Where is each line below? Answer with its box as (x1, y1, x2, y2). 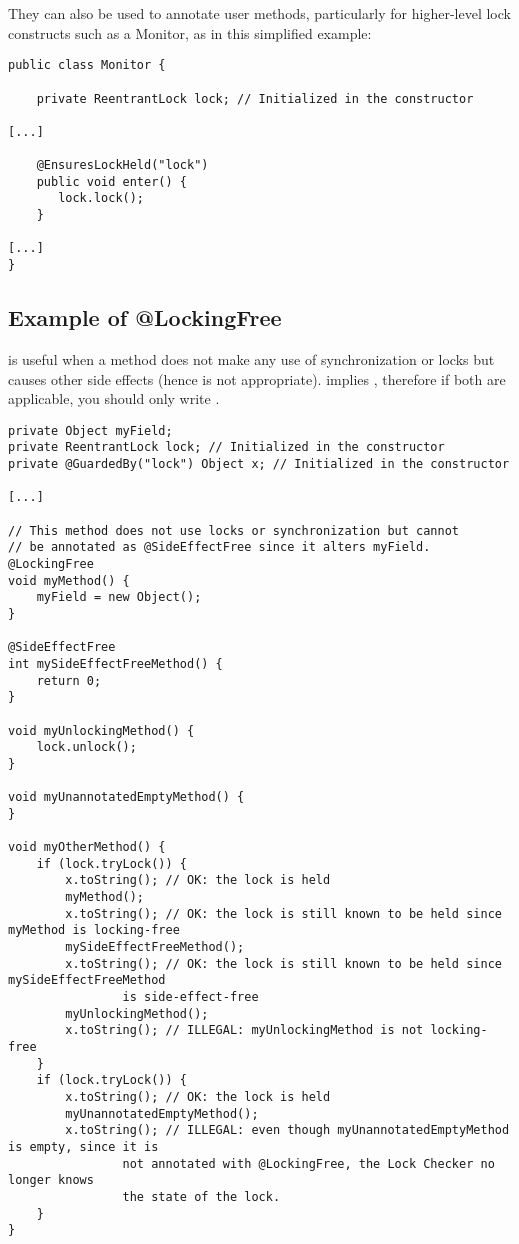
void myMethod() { (8, 573, 130, 588)
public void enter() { (36, 174, 187, 189)
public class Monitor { (8, 58, 166, 73)
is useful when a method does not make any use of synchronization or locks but (8, 348, 495, 369)
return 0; (36, 673, 102, 688)
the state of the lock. (122, 1189, 281, 1204)
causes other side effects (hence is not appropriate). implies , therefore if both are (8, 368, 506, 389)
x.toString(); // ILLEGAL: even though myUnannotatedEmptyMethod (65, 1123, 510, 1138)
